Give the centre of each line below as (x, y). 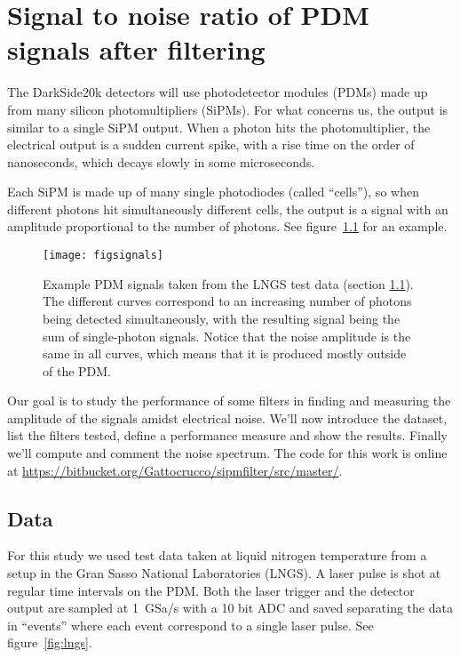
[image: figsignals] (103, 256)
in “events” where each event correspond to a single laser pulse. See (190, 625)
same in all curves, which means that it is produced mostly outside (225, 353)
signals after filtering (136, 49)
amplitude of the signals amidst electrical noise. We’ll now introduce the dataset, (227, 417)
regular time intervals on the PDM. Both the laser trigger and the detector (211, 590)
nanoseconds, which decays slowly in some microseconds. (161, 161)
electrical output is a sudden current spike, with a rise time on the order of (211, 144)
